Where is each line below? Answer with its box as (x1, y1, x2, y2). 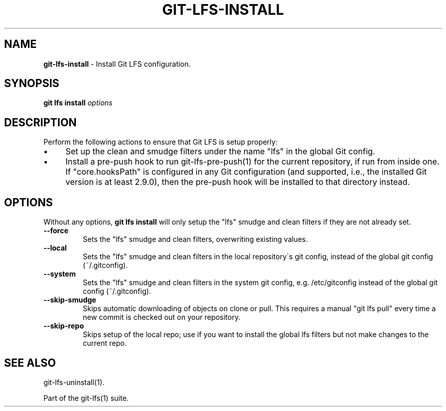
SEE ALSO (4, 356, 56, 369)
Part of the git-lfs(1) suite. (43, 393, 129, 402)
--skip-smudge (43, 295, 96, 305)
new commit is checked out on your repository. (82, 313, 241, 322)
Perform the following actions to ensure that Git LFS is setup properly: (43, 138, 278, 147)
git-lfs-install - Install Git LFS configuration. (43, 59, 191, 68)
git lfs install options (43, 98, 113, 107)
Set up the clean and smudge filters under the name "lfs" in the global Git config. (65, 146, 375, 157)
